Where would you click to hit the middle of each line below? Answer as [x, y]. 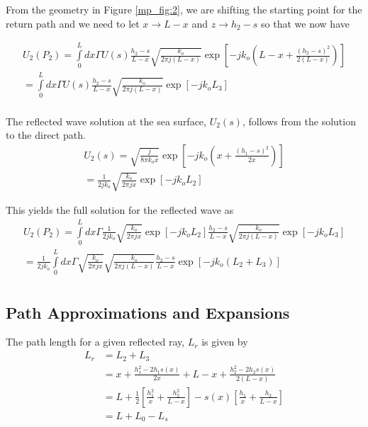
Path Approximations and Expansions [148, 312]
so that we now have [305, 23]
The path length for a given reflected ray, [95, 342]
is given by [225, 342]
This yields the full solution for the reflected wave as [120, 210]
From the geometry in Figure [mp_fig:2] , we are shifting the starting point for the [184, 9]
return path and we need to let [73, 23]
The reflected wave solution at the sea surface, [106, 121]
